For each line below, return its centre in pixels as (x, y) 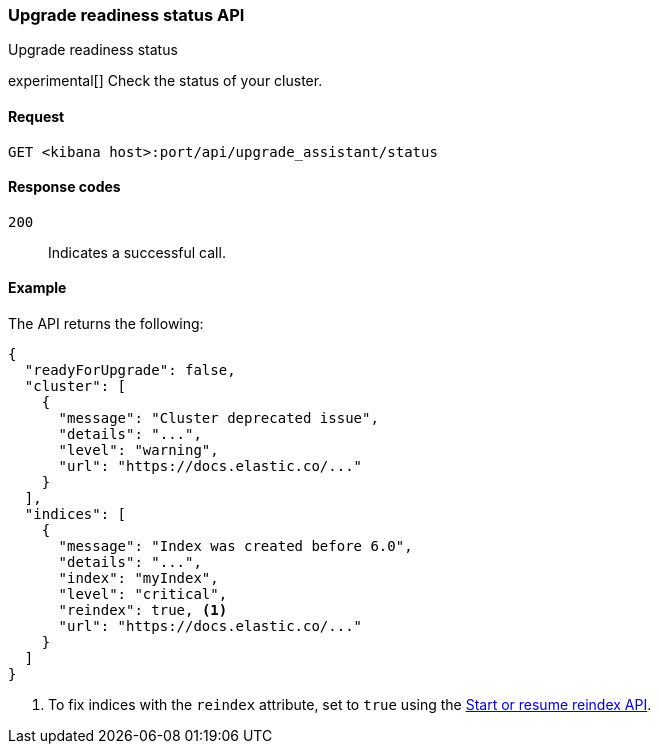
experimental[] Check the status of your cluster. (165, 81)
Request (36, 116)
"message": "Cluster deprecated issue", (218, 418)
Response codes (64, 187)
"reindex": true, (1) (143, 610)
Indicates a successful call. (137, 252)
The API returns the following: (106, 324)
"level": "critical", (143, 594)
